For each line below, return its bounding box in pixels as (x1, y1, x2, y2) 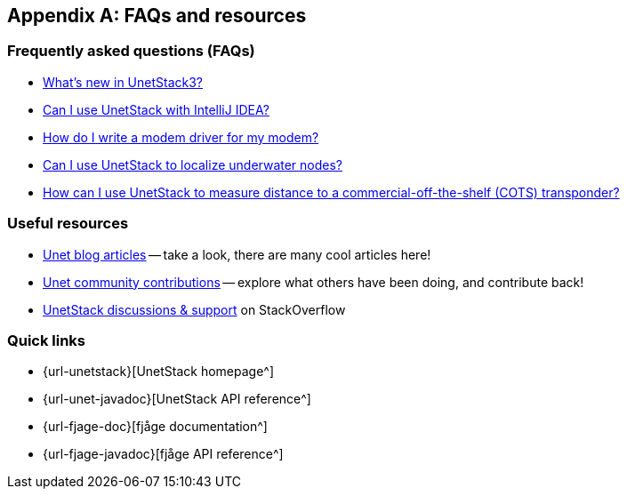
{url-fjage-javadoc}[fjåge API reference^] (43, 446, 284, 462)
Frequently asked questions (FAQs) (7, 42, 255, 60)
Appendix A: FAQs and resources (7, 4, 307, 27)
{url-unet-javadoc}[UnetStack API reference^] (43, 391, 311, 407)
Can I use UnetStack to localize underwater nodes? (43, 156, 343, 172)
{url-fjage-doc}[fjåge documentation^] (43, 419, 268, 435)
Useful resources (7, 214, 129, 233)
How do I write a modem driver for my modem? (43, 129, 319, 145)
